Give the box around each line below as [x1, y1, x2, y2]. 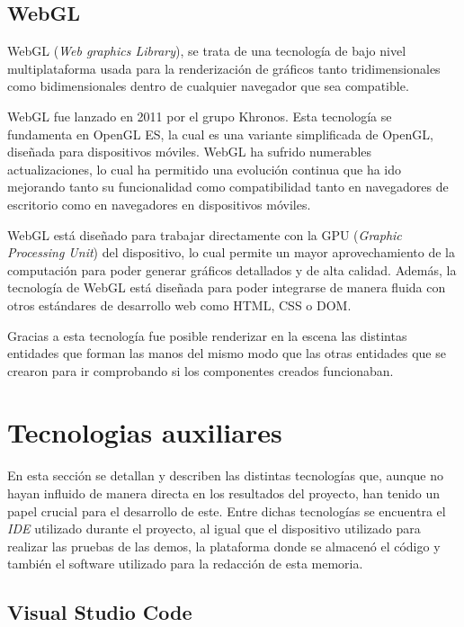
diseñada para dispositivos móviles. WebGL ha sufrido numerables [7, 142, 372, 161]
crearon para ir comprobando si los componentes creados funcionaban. [7, 361, 394, 380]
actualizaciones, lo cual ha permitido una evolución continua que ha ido [7, 159, 402, 178]
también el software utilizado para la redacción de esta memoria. [7, 554, 363, 573]
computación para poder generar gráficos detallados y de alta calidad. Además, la [7, 260, 457, 279]
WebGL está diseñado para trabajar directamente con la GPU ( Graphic [7, 225, 402, 244]
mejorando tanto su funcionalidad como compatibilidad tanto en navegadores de [7, 177, 449, 196]
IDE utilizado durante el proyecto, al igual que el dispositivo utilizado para [7, 519, 421, 538]
